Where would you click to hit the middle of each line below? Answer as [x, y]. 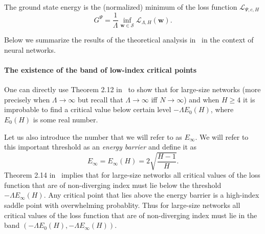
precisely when [27, 99]
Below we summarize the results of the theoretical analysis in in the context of [129, 40]
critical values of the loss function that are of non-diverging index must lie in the [131, 215]
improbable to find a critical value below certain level [88, 109]
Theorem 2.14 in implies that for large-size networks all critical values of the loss [132, 175]
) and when [202, 99]
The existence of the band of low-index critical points [101, 69]
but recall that [100, 99]
